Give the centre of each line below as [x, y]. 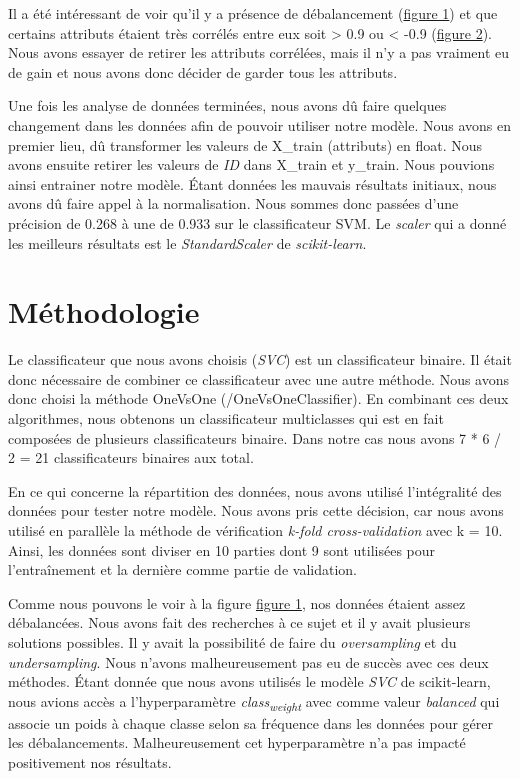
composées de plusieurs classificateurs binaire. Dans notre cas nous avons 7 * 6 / [255, 437]
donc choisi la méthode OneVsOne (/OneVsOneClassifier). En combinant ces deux [258, 398]
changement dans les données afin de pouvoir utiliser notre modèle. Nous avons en [260, 124]
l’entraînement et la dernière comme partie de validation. [182, 569]
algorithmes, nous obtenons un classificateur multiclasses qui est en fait [226, 418]
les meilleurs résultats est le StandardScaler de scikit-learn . [187, 242]
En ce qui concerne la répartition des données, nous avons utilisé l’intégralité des [255, 490]
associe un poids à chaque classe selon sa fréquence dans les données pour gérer [251, 722]
